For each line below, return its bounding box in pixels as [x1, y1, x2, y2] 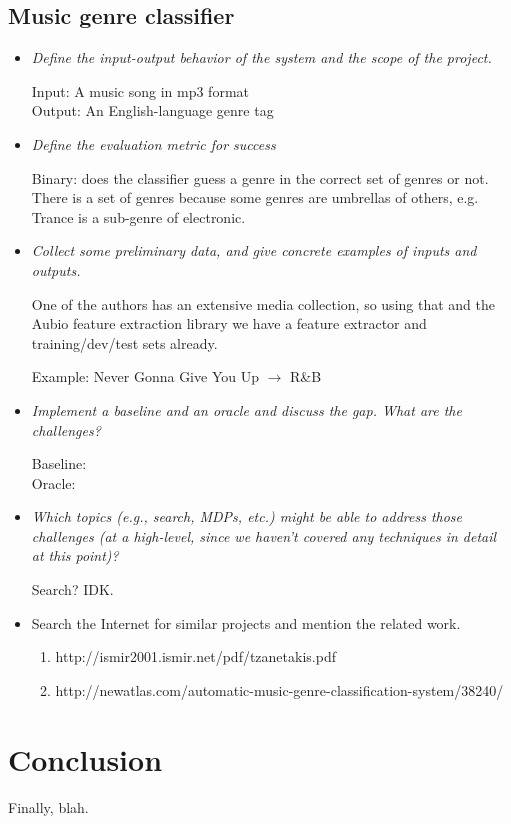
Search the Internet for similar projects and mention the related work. [31, 612, 461, 633]
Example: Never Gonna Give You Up [31, 366, 259, 387]
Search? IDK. [31, 579, 114, 600]
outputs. [31, 259, 81, 280]
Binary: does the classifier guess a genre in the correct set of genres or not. [31, 167, 489, 188]
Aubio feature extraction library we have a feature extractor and [31, 313, 427, 334]
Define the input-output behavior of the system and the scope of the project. [31, 47, 492, 68]
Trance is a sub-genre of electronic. [31, 206, 246, 227]
